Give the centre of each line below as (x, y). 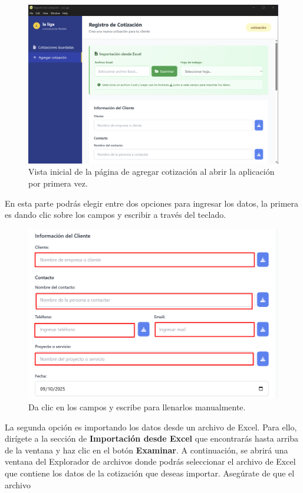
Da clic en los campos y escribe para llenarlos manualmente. (137, 407)
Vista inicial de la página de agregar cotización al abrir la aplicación (151, 172)
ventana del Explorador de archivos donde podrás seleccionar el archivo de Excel (150, 461)
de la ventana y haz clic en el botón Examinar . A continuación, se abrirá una (146, 450)
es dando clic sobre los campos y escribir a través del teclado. (116, 215)
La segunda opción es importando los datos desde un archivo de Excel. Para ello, (151, 427)
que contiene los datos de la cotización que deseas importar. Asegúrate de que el (150, 473)
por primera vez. (58, 183)
